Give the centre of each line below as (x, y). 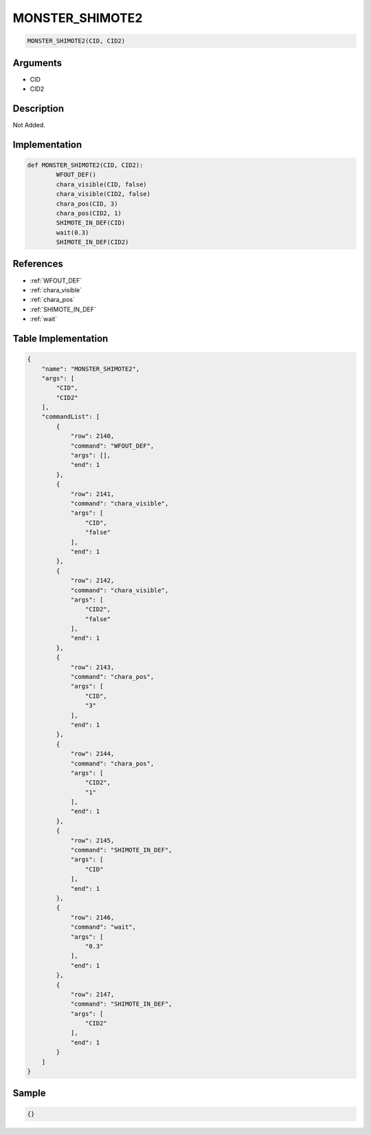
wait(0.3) (72, 233)
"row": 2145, (92, 840)
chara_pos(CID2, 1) (89, 213)
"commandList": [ (71, 417)
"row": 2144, (92, 754)
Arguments (37, 63)
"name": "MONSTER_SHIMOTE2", (91, 369)
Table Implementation (60, 338)
